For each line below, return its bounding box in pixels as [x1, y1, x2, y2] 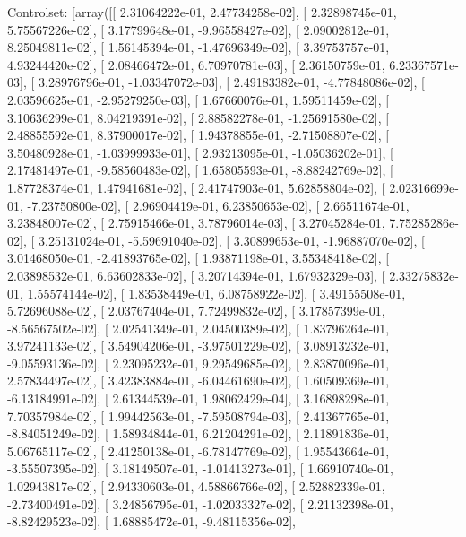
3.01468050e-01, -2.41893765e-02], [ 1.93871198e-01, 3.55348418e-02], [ [7, 248, 390, 267]
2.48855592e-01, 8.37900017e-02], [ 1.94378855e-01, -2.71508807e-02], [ [7, 126, 390, 144]
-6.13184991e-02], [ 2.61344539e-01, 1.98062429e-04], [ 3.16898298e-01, [7, 389, 390, 408]
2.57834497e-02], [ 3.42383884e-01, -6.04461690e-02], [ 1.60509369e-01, [7, 371, 390, 390]
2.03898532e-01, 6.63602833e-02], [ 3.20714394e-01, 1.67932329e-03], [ [7, 265, 385, 284]
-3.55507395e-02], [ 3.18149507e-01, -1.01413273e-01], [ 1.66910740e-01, [7, 459, 393, 478]
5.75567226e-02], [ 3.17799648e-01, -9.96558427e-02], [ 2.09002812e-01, [7, 20, 390, 39]
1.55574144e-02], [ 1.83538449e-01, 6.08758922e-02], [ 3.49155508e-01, [27, 283, 406, 302]
